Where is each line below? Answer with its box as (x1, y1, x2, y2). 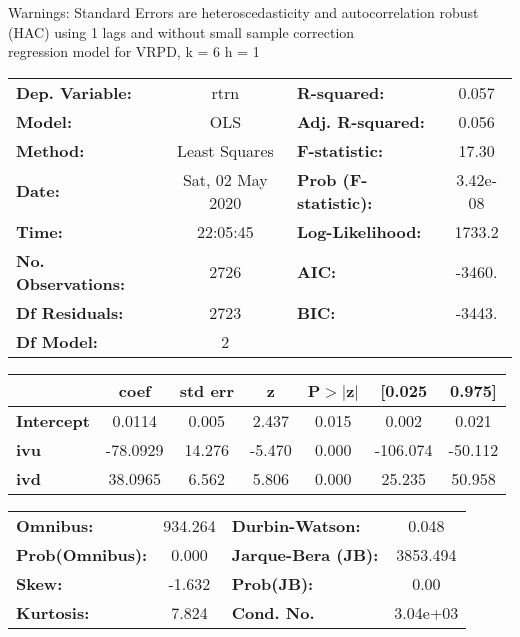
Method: (16, 138, 85, 162)
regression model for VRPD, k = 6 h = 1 (8, 41, 260, 62)
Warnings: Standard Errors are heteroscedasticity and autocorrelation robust (8, 2, 479, 22)
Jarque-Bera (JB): (231, 542, 379, 566)
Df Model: (16, 329, 98, 353)
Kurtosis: (16, 600, 90, 624)
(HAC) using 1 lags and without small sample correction (8, 21, 355, 42)
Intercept (16, 408, 90, 432)
